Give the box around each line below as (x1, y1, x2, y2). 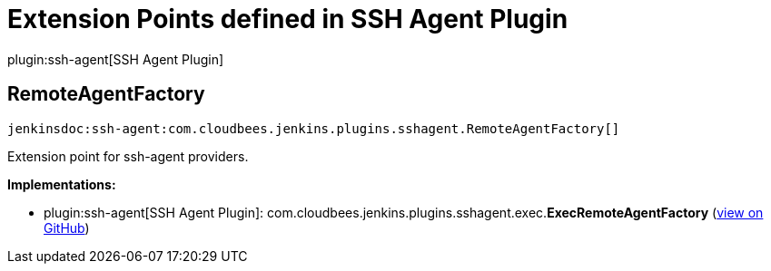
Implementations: (7, 176, 116, 192)
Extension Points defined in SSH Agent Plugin (7, 4, 568, 34)
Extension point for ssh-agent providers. (7, 148, 249, 164)
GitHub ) (44, 219, 90, 236)
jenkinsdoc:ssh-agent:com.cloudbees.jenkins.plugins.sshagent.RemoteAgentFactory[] (7, 121, 620, 136)
